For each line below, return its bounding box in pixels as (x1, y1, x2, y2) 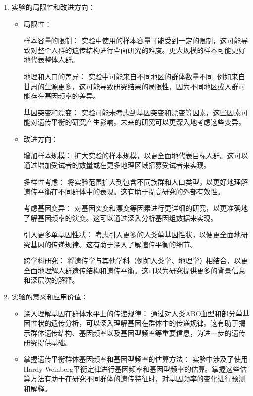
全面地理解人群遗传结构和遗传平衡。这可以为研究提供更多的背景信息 (23, 265, 246, 275)
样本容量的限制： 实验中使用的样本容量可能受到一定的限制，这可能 (23, 35, 241, 46)
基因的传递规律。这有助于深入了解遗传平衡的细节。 (30, 239, 197, 249)
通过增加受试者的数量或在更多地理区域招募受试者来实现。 (23, 160, 211, 170)
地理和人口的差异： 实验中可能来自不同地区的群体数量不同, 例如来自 (23, 71, 245, 81)
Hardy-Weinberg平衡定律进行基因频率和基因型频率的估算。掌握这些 (23, 363, 240, 374)
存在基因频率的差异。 (30, 91, 100, 101)
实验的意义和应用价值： (11, 292, 88, 302)
